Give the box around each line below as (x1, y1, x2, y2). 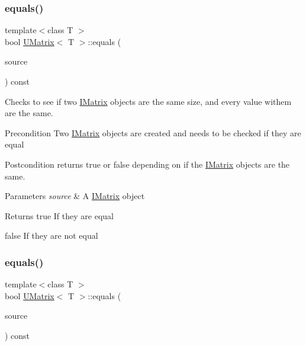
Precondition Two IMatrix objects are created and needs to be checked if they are (5, 126, 301, 139)
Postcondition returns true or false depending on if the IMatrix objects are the (5, 158, 290, 170)
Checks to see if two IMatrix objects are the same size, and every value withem (5, 95, 292, 107)
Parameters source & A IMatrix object (5, 190, 145, 202)
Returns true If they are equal (5, 209, 114, 222)
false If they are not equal (5, 229, 98, 242)
